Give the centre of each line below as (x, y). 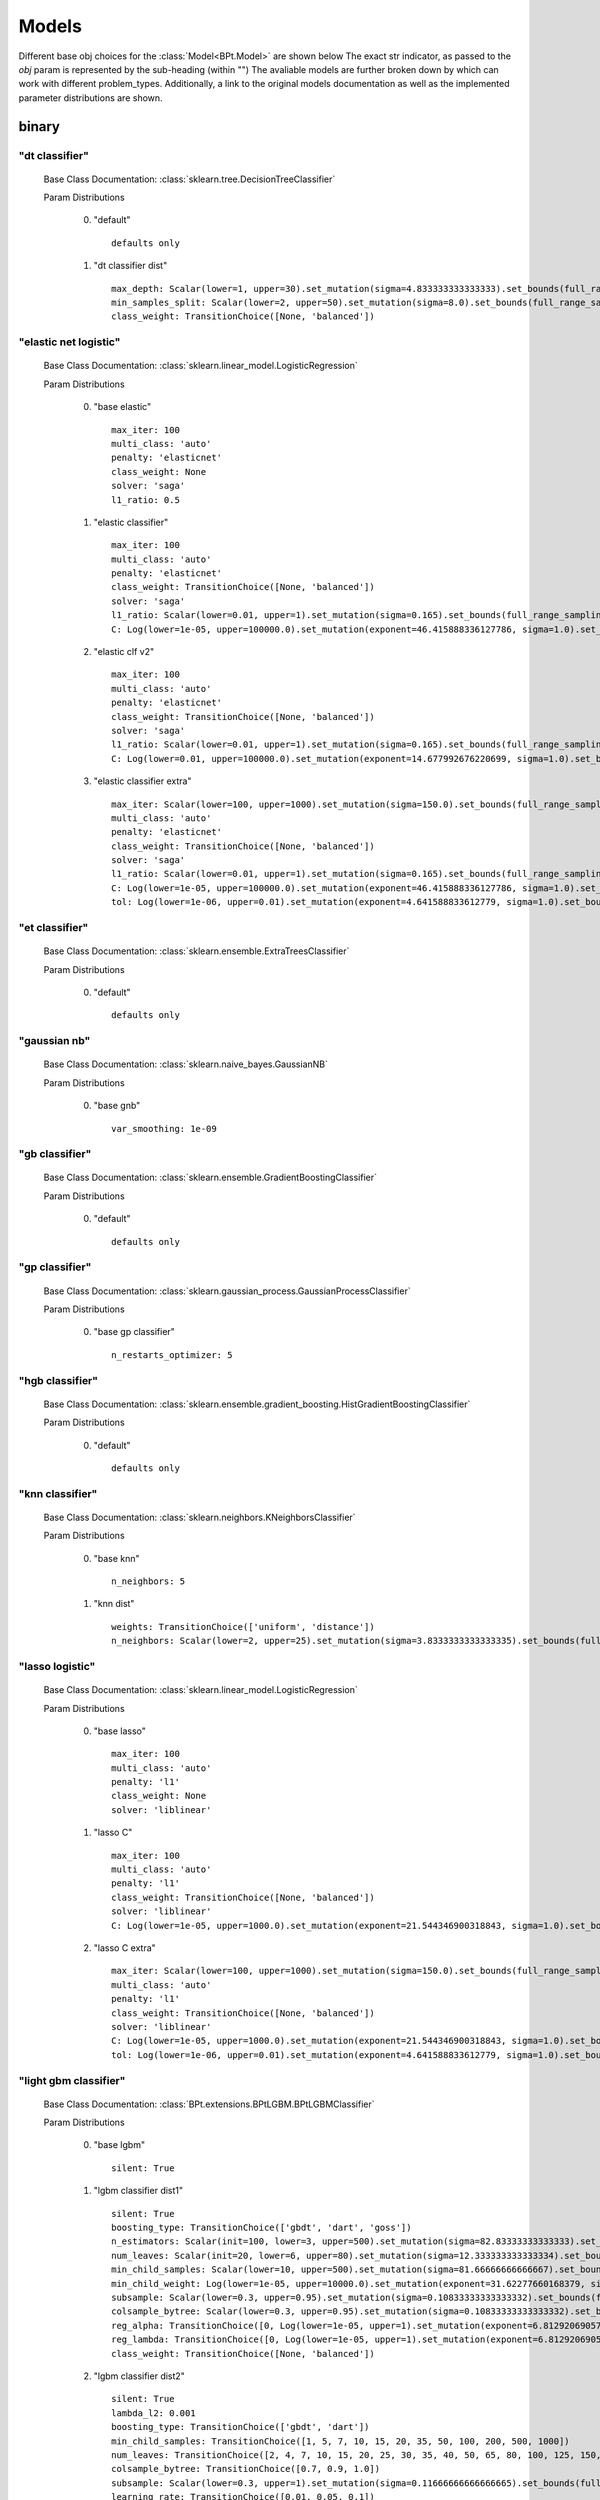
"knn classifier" (58, 1493)
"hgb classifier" (58, 1380)
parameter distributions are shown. (91, 97)
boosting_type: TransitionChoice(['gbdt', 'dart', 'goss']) (261, 2228)
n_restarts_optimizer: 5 (172, 1354)
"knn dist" (114, 1604)
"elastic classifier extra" (142, 781)
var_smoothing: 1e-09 (164, 1128)
